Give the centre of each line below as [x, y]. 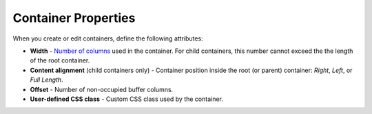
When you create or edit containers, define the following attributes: [108, 38]
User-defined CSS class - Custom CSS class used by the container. [127, 99]
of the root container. [60, 60]
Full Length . [46, 80]
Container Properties [74, 18]
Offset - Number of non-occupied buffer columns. [102, 89]
